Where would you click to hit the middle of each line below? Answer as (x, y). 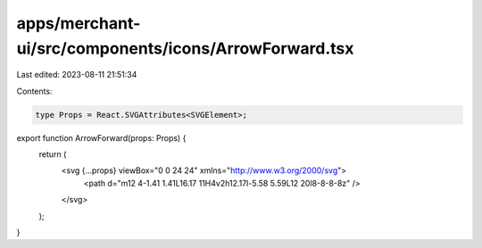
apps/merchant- (79, 23)
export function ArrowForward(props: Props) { (101, 137)
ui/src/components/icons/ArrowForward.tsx (185, 48)
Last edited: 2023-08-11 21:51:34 (77, 75)
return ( (53, 154)
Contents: (34, 91)
